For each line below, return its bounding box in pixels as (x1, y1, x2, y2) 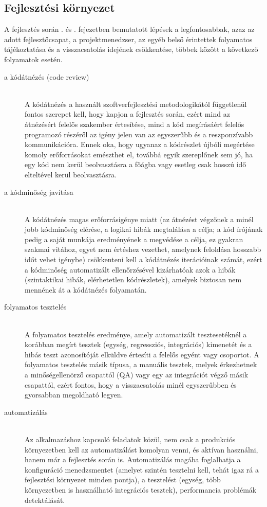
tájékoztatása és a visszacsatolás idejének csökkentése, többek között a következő (4, 44, 258, 55)
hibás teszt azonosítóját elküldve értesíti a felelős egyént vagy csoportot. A (25, 349, 259, 359)
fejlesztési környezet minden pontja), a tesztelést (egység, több (25, 474, 221, 485)
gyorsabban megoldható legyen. (25, 389, 123, 400)
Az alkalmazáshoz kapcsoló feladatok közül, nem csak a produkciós (25, 433, 236, 444)
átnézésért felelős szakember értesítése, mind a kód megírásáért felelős (25, 118, 244, 129)
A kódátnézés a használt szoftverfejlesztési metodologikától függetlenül (25, 98, 247, 109)
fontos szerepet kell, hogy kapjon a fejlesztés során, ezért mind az (25, 108, 230, 119)
